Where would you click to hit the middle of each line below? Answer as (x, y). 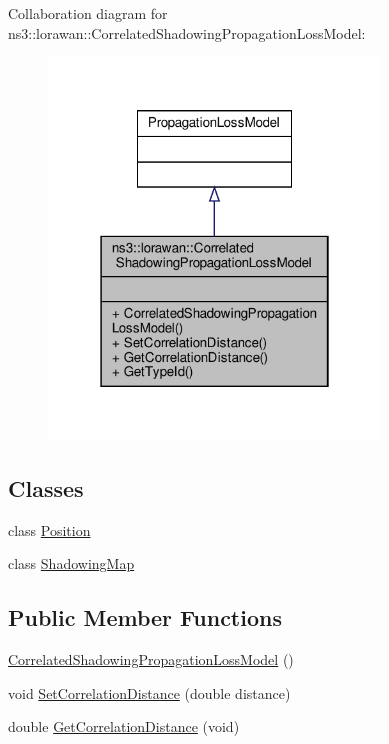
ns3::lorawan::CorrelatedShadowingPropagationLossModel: (187, 32)
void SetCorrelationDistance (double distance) (149, 692)
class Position (49, 529)
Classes (46, 487)
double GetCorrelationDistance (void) (124, 726)
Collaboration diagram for (88, 13)
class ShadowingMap (71, 563)
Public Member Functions (145, 617)
